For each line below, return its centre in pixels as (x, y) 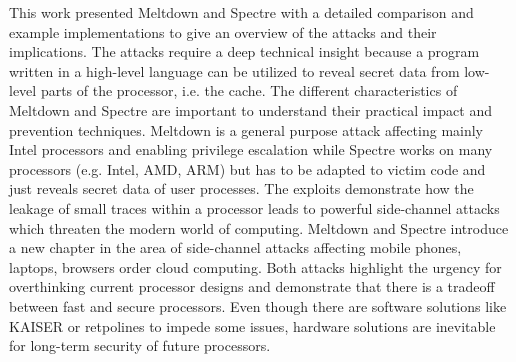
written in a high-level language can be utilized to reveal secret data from (234, 70)
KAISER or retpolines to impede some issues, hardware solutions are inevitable (252, 325)
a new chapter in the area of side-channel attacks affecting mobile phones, (235, 247)
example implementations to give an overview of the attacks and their (223, 31)
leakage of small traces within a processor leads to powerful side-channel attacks (254, 207)
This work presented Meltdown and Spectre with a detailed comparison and (241, 12)
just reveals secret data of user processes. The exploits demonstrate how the (241, 188)
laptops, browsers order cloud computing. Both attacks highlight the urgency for (255, 266)
